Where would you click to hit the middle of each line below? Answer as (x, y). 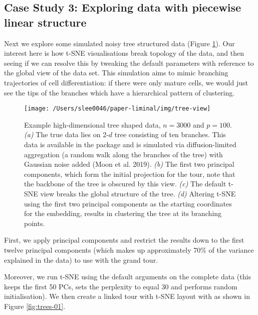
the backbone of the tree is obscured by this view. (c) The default (125, 184)
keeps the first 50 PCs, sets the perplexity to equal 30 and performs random (121, 286)
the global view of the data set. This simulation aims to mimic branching (116, 73)
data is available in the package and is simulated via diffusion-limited (130, 144)
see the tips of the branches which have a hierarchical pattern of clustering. (119, 92)
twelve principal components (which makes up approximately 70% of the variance (129, 249)
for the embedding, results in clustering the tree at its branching (123, 213)
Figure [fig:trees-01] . (35, 306)
